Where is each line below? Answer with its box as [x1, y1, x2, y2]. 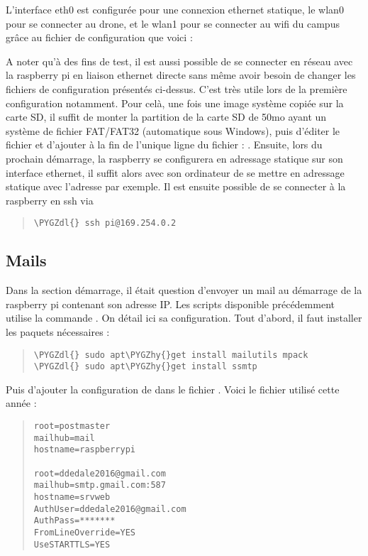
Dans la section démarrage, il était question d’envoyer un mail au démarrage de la [6, 283, 362, 298]
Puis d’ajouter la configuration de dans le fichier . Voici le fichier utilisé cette [6, 381, 340, 396]
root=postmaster [33, 421, 111, 432]
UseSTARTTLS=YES [33, 539, 111, 550]
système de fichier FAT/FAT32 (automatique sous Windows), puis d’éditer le [6, 123, 340, 138]
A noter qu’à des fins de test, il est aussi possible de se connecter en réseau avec [6, 53, 353, 68]
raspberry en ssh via [6, 192, 94, 207]
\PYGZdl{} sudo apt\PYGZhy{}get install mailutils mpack [33, 349, 308, 360]
